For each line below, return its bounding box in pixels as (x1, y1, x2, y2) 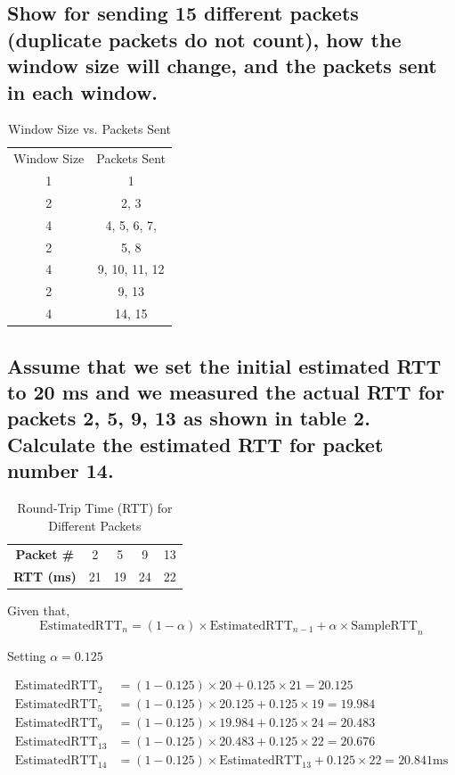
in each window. (7, 78, 158, 105)
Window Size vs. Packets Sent (7, 120, 172, 138)
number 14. (7, 457, 114, 484)
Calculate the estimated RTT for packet (7, 430, 384, 458)
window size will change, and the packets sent (7, 52, 437, 79)
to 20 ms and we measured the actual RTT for (7, 378, 445, 405)
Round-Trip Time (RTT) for (17, 498, 173, 516)
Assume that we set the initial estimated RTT (7, 351, 442, 379)
